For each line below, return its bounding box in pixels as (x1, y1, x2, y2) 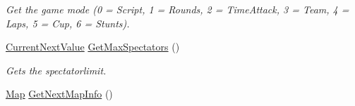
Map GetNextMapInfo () (6, 86, 113, 101)
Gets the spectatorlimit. (6, 62, 107, 77)
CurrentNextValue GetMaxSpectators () (6, 39, 180, 54)
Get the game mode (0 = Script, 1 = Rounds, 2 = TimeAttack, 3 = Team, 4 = (6, 2, 349, 16)
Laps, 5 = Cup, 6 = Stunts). (6, 15, 130, 30)
